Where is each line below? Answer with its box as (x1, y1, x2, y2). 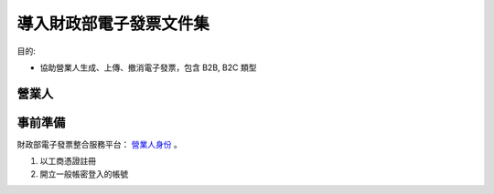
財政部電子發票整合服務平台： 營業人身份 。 (16, 138, 182, 149)
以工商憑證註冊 (39, 156, 96, 167)
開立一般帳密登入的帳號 (39, 168, 128, 179)
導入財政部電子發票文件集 (16, 14, 210, 34)
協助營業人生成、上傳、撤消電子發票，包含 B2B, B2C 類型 (39, 62, 257, 73)
